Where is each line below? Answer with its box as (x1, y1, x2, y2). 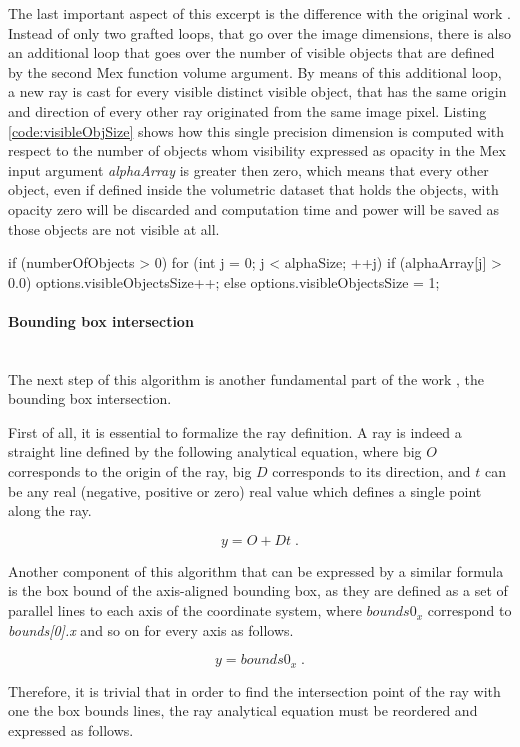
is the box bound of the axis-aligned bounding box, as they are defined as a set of (8, 580, 508, 601)
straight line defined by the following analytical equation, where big (8, 441, 422, 462)
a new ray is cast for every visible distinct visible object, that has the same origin (8, 81, 507, 102)
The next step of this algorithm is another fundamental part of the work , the (8, 368, 485, 389)
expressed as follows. (8, 719, 134, 740)
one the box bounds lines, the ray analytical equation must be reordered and (8, 700, 478, 721)
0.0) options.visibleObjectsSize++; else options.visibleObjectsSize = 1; (8, 271, 440, 292)
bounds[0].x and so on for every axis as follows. (8, 619, 294, 640)
